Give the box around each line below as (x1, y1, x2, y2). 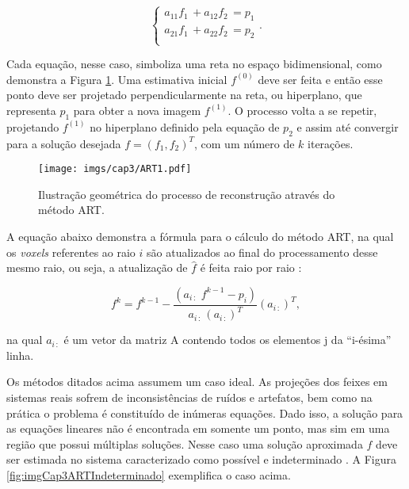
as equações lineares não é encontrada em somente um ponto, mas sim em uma (6, 420, 390, 437)
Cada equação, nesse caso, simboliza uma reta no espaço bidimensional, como (6, 55, 382, 72)
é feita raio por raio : (200, 259, 302, 276)
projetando (6, 118, 59, 135)
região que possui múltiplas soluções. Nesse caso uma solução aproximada (6, 435, 363, 452)
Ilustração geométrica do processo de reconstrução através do (38, 185, 335, 202)
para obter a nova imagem (73, 101, 201, 118)
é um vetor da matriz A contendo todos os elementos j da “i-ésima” (63, 331, 392, 348)
